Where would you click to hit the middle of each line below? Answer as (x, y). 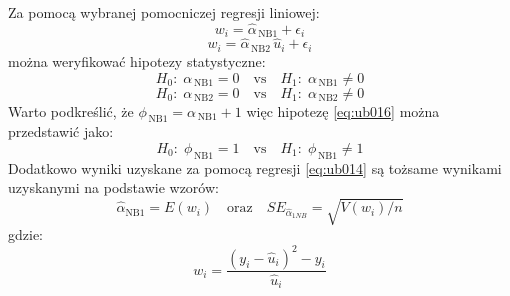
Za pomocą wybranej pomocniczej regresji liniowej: (164, 12)
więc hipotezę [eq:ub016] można (343, 110)
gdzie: (25, 234)
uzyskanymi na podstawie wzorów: (113, 187)
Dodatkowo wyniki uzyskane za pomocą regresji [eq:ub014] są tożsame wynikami (255, 167)
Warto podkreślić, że (71, 110)
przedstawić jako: (61, 131)
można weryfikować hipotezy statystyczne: (137, 60)
